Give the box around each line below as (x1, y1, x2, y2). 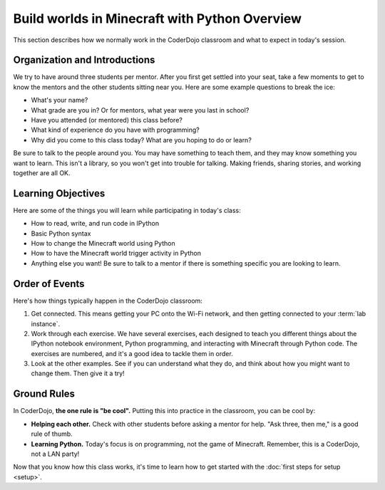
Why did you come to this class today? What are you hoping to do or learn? (31, 135, 252, 144)
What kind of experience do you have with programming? (31, 125, 200, 135)
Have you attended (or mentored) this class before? (31, 116, 183, 125)
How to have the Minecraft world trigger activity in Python (31, 249, 201, 258)
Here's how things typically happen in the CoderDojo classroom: (13, 296, 203, 305)
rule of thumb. (31, 429, 73, 438)
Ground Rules (13, 388, 75, 400)
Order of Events (13, 278, 85, 290)
